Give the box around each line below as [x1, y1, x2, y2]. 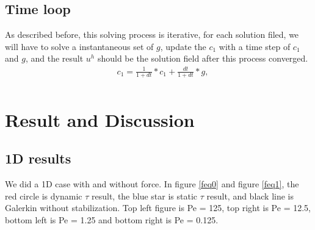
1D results [5, 149, 71, 168]
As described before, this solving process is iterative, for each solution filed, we [5, 28, 299, 41]
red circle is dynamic [5, 189, 82, 202]
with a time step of [219, 40, 291, 52]
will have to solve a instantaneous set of [5, 40, 154, 52]
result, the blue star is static [91, 189, 198, 202]
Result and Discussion [5, 107, 195, 132]
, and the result [25, 52, 84, 65]
